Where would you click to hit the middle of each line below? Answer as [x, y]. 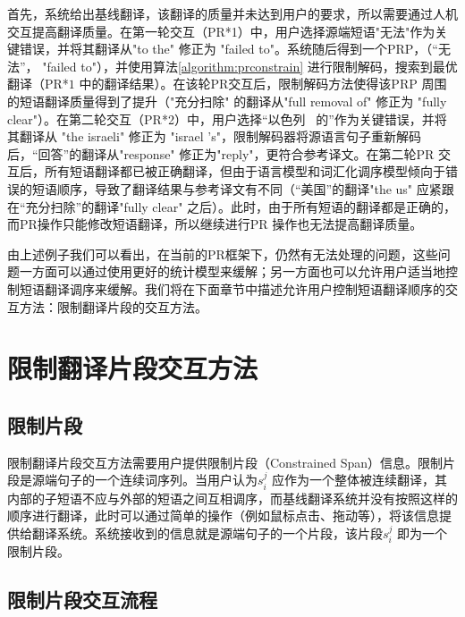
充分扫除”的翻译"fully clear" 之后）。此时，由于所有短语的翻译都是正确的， [241, 206]
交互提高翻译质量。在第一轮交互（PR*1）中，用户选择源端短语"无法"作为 [221, 31]
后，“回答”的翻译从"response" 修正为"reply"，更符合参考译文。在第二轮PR [221, 153]
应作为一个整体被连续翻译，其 [360, 480]
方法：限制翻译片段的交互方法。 [113, 306]
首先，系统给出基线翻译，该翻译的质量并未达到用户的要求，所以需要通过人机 [232, 13]
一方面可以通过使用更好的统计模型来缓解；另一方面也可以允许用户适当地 [232, 271]
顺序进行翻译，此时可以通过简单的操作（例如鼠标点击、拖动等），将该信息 [223, 516]
